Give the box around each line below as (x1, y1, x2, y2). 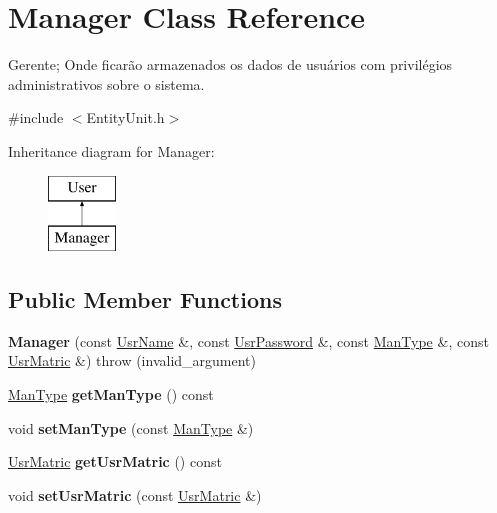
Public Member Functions (8, 284, 282, 315)
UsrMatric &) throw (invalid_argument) (8, 350, 256, 371)
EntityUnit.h (86, 107, 165, 128)
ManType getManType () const (8, 384, 214, 405)
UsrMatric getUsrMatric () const (8, 451, 222, 472)
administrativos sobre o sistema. (8, 73, 205, 94)
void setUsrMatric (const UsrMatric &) (8, 484, 262, 505)
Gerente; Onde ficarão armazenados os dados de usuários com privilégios (8, 54, 453, 75)
